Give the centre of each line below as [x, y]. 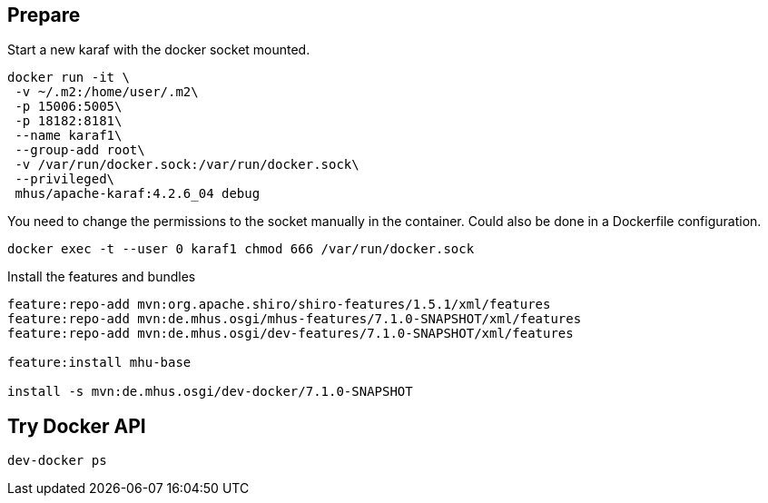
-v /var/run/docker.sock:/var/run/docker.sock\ [187, 165]
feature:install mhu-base [99, 363]
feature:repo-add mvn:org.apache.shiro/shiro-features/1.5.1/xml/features [279, 305]
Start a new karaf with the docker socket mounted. [159, 50]
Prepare [44, 15]
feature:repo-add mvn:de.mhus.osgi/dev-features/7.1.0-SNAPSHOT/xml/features [290, 334]
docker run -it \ [69, 78]
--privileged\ [65, 179]
